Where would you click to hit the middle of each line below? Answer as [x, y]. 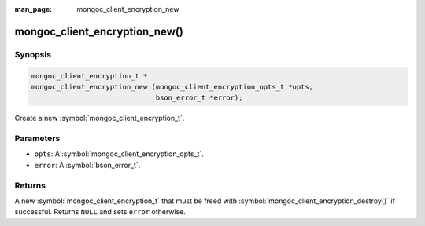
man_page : [33, 9]
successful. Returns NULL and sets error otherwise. [100, 212]
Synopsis [33, 54]
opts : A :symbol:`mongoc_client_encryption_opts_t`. [119, 154]
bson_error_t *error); [199, 98]
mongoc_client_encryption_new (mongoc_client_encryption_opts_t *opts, [172, 87]
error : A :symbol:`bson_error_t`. [87, 165]
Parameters [37, 139]
